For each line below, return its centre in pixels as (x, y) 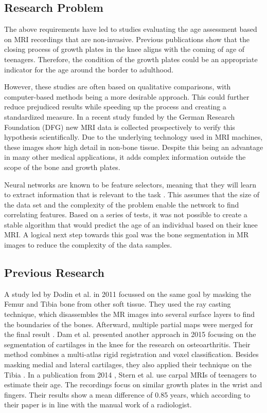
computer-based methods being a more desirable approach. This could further (127, 96)
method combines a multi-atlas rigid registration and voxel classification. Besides (131, 354)
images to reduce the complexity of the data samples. (88, 245)
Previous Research (55, 273)
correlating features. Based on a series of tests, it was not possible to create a (126, 214)
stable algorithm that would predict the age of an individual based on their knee (131, 224)
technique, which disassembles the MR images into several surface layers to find (129, 314)
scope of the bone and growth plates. (62, 167)
